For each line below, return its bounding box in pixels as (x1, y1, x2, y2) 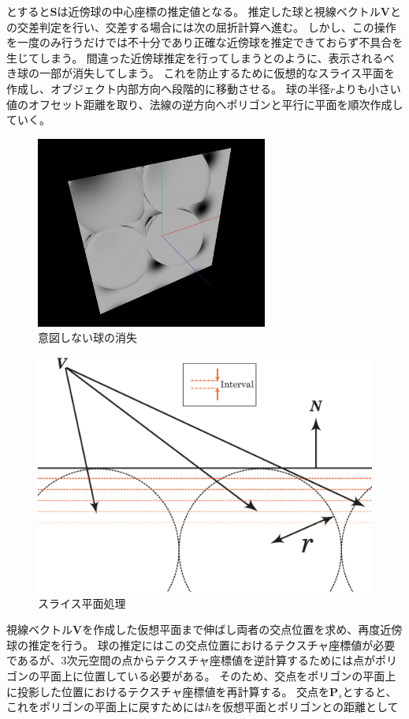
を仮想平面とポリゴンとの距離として (211, 698, 399, 715)
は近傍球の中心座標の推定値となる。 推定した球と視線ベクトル (57, 3, 381, 19)
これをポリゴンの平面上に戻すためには (6, 698, 205, 715)
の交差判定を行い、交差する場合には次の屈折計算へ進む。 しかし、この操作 (6, 18, 396, 35)
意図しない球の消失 (38, 329, 137, 346)
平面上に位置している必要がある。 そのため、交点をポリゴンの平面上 (39, 667, 396, 683)
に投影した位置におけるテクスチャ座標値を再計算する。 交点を (6, 683, 330, 699)
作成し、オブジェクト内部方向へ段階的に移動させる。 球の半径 (6, 80, 330, 96)
